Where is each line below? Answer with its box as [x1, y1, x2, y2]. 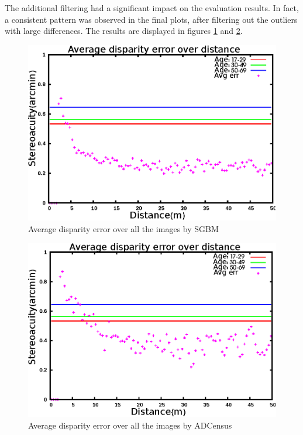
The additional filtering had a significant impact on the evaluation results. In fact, [5, 2, 299, 13]
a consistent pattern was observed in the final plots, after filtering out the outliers [5, 13, 298, 25]
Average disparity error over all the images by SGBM [28, 222, 219, 234]
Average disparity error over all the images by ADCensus [28, 419, 232, 431]
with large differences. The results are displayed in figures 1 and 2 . [5, 25, 243, 37]
